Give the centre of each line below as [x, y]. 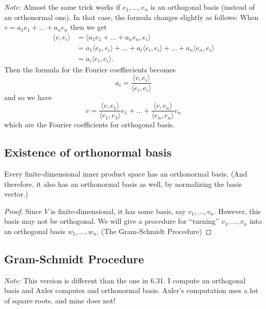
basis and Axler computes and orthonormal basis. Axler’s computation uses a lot [131, 290]
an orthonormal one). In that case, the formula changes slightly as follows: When [131, 17]
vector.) [16, 194]
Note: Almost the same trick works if [62, 7]
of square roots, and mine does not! [60, 300]
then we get [88, 27]
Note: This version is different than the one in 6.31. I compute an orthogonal [125, 280]
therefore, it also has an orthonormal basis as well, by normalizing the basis [123, 184]
